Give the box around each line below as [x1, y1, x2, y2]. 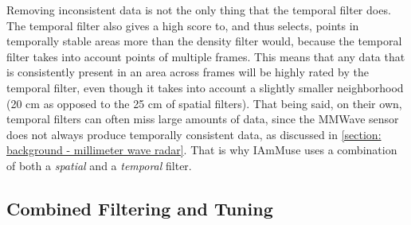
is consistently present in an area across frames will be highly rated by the [6, 64, 369, 80]
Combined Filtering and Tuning [6, 196, 273, 220]
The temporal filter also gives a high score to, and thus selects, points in [6, 17, 359, 33]
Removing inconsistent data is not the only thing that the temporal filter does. [6, 2, 391, 17]
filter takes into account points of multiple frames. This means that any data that [6, 48, 405, 64]
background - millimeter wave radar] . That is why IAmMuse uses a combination [6, 142, 397, 158]
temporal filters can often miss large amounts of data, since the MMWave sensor [6, 111, 399, 127]
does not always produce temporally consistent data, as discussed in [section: [6, 126, 382, 142]
